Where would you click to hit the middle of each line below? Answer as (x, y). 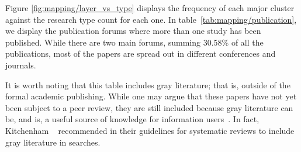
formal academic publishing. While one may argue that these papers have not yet (151, 96)
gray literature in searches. (53, 142)
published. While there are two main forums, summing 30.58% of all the (134, 42)
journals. (21, 65)
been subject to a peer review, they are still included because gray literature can (149, 107)
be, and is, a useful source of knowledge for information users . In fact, (132, 119)
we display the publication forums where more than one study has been (133, 31)
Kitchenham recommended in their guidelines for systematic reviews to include (150, 130)
